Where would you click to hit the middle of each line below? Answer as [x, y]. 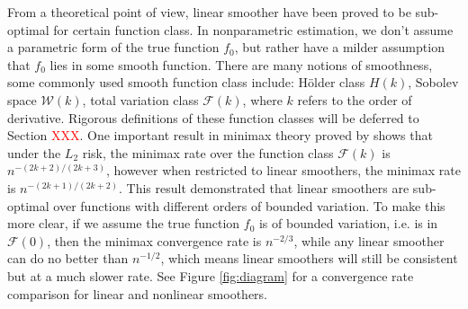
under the [34, 152]
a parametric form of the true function [113, 47]
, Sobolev [433, 82]
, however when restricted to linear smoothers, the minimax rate [283, 170]
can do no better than [68, 258]
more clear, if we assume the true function [124, 223]
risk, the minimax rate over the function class [208, 152]
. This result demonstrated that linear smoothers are [264, 187]
